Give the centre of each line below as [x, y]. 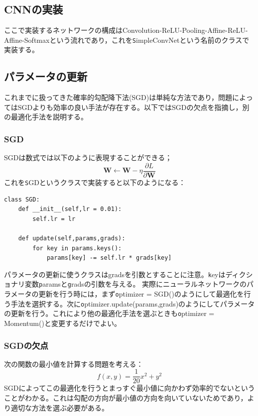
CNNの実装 [34, 9]
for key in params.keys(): [77, 248]
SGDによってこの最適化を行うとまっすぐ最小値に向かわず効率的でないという [129, 388]
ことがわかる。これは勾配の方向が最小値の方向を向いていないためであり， [126, 398]
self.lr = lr [54, 219]
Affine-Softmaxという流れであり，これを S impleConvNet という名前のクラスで [127, 40]
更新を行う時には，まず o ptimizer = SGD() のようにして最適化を [141, 294]
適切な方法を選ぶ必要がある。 [60, 407]
